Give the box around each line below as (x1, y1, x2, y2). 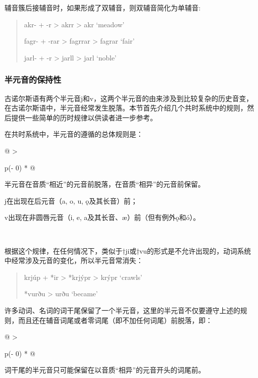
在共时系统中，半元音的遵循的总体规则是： (4, 129, 143, 139)
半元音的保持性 (4, 73, 61, 86)
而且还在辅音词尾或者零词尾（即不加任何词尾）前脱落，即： (18, 315, 212, 325)
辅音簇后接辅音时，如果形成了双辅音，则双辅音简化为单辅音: (4, 2, 201, 12)
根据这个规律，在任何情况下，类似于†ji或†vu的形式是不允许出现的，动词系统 (4, 245, 251, 256)
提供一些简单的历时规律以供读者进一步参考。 (11, 112, 157, 122)
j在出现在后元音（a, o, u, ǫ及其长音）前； (4, 195, 138, 206)
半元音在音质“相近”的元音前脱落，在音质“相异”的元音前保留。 (4, 179, 205, 189)
